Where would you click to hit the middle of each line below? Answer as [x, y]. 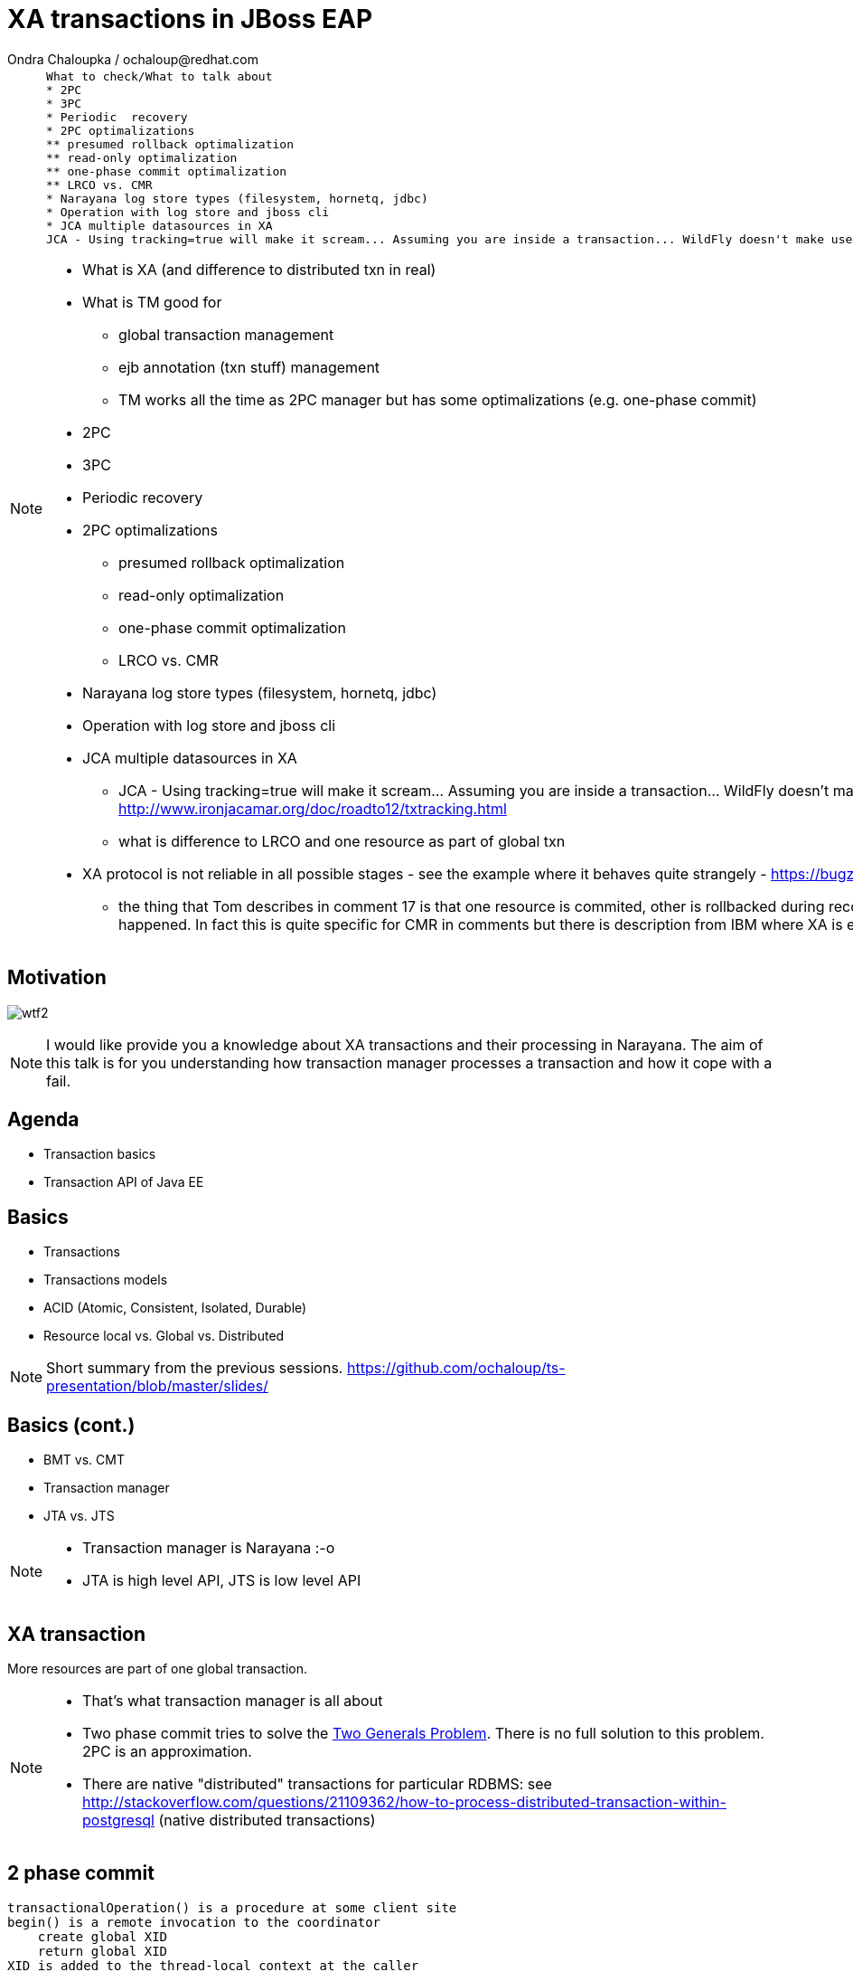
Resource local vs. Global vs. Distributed [164, 1336]
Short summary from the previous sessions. [195, 1368]
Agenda [43, 1120]
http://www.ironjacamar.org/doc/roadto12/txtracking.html [313, 808]
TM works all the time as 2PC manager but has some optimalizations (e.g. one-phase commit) [438, 399]
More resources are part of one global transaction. [157, 1668]
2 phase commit [81, 1873]
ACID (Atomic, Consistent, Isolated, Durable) [175, 1308]
